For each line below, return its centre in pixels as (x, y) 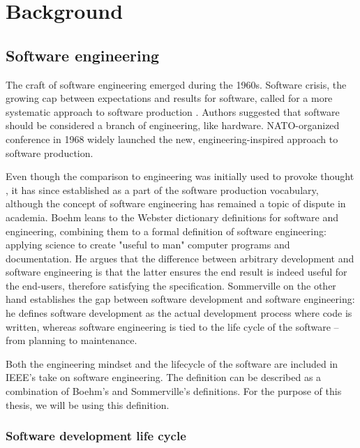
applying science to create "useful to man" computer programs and (148, 245)
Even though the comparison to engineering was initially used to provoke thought (180, 176)
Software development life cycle (96, 436)
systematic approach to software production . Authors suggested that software (173, 111)
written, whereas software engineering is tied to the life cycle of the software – (172, 326)
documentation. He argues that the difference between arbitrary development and (180, 258)
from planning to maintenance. (72, 340)
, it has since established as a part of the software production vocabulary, (162, 189)
